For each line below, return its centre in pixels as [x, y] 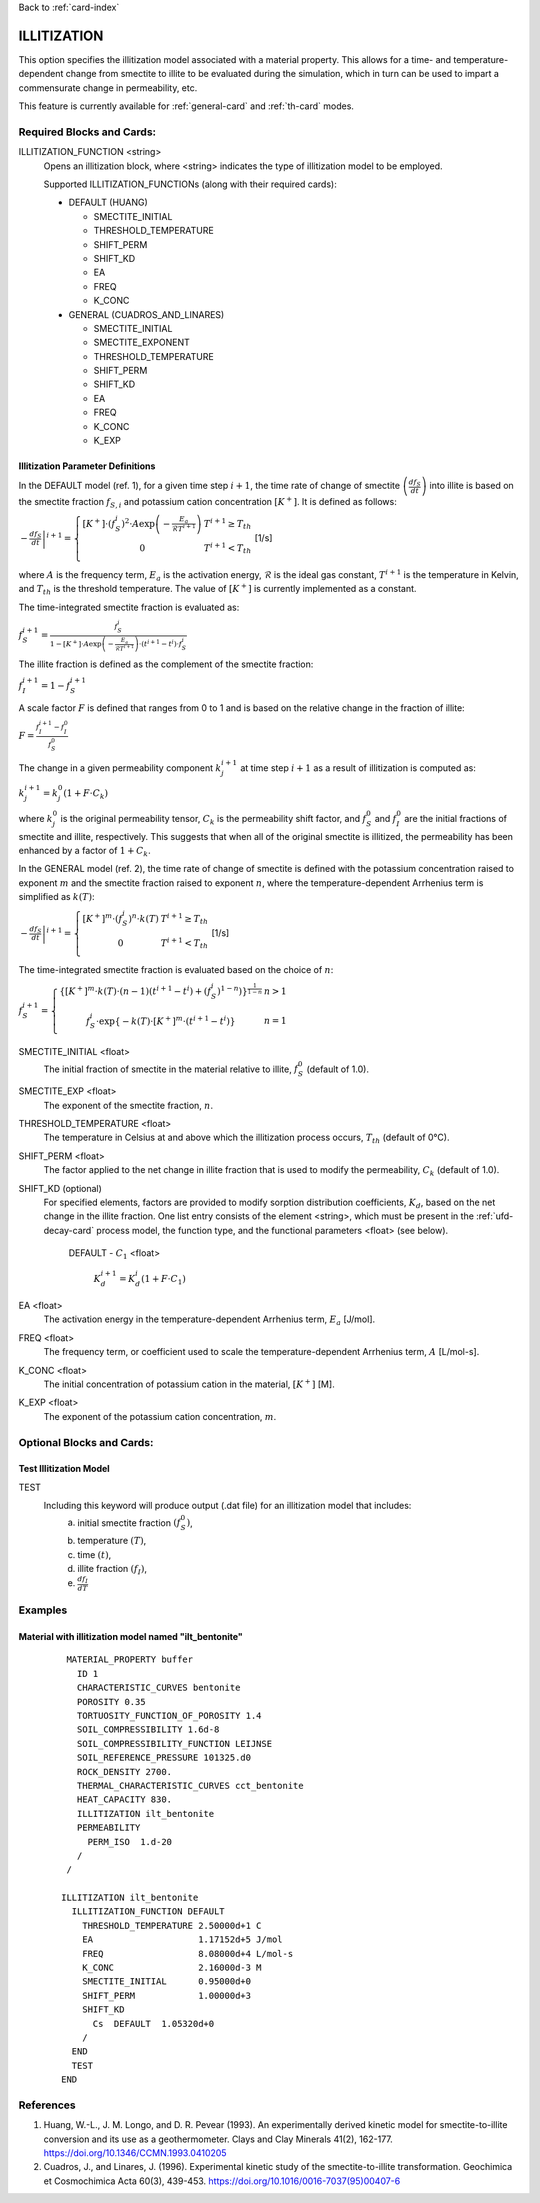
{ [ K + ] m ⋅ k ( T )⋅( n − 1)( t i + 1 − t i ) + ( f [135, 990]
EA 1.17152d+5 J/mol [182, 1939]
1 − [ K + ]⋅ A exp [76, 643]
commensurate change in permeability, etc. [108, 87]
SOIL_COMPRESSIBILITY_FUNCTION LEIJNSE [174, 1743]
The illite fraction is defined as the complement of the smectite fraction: [166, 664]
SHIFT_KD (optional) [60, 1188]
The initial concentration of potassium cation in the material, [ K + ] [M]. [189, 1383]
